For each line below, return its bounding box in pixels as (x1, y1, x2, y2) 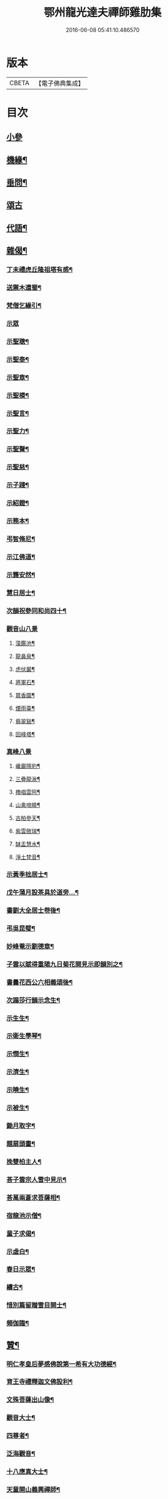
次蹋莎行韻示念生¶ (6, 996, 60, 1004)
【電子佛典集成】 (35, 79, 84, 88)
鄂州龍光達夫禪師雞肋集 (43, 6, 162, 20)
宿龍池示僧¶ (6, 1211, 42, 1220)
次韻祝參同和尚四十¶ (6, 607, 67, 615)
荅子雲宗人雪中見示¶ (6, 1175, 67, 1184)
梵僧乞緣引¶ (6, 301, 42, 310)
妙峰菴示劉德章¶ (6, 942, 54, 951)
